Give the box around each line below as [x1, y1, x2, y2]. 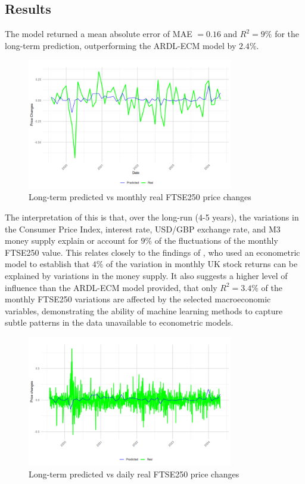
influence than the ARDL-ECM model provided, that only [5, 281, 217, 293]
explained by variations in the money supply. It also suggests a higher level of [5, 269, 288, 281]
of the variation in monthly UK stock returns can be [106, 258, 298, 270]
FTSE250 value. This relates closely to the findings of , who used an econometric [5, 246, 300, 258]
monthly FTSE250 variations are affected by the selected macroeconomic [5, 293, 271, 305]
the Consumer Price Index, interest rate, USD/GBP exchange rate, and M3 [5, 222, 281, 235]
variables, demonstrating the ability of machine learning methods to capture [5, 304, 283, 317]
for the [275, 27, 300, 40]
